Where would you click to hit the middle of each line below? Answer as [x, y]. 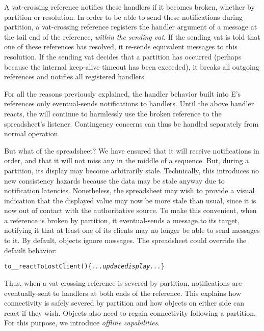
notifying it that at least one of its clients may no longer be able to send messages [132, 230]
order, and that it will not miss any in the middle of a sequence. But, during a [127, 160]
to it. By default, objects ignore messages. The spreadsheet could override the [125, 240]
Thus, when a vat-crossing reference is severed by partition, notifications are [123, 282]
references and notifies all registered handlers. [75, 77]
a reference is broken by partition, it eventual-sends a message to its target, [122, 220]
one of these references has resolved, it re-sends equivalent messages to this [121, 47]
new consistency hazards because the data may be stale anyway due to [114, 180]
